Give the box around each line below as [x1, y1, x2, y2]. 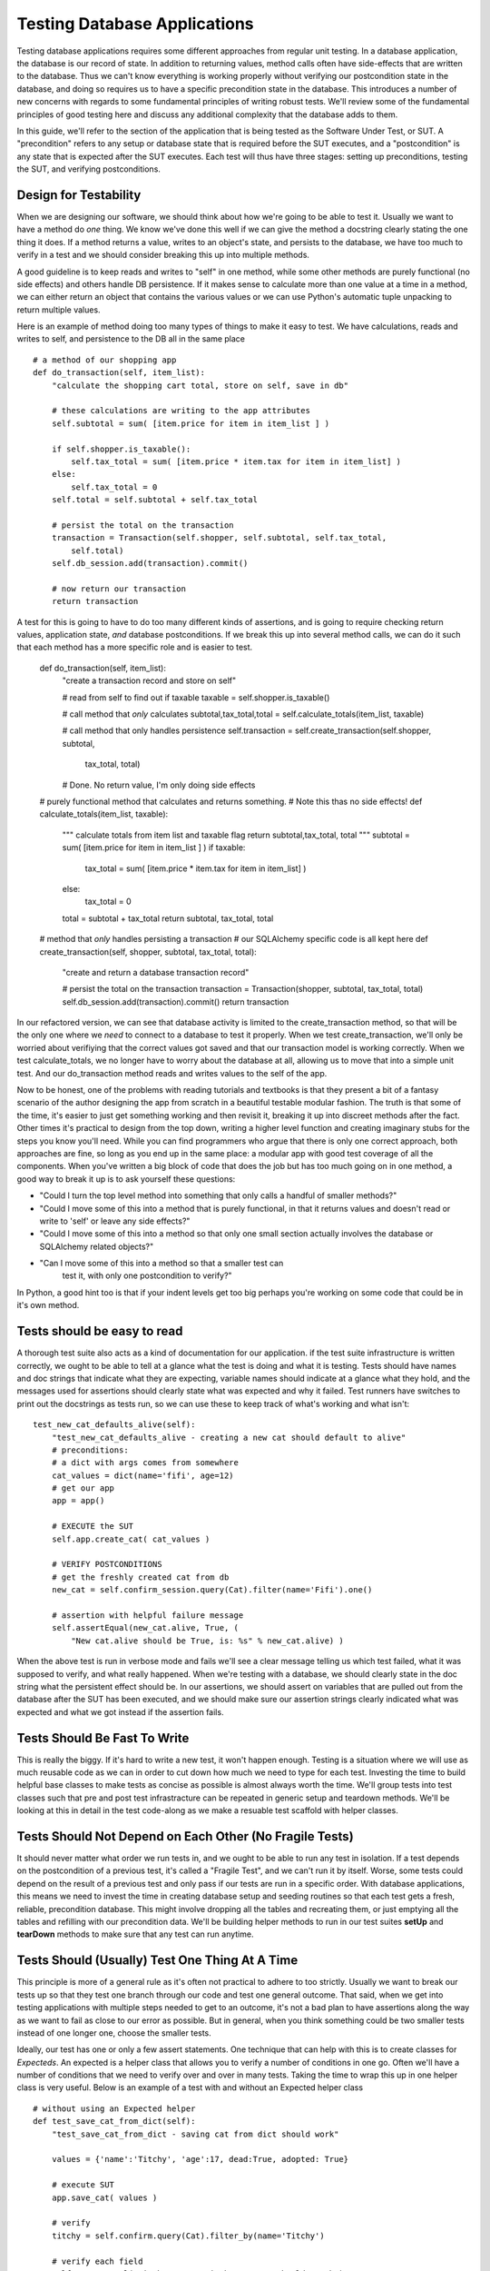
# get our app [51, 1483, 115, 1493]
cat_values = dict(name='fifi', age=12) [51, 1470, 235, 1481]
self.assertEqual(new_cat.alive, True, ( [51, 1622, 240, 1633]
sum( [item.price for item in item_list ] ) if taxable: [62, 842, 246, 853]
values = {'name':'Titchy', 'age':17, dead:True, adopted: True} [51, 2154, 349, 2165]
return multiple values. [16, 304, 101, 315]
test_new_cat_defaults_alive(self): [33, 1420, 196, 1430]
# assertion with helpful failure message [51, 1610, 244, 1621]
